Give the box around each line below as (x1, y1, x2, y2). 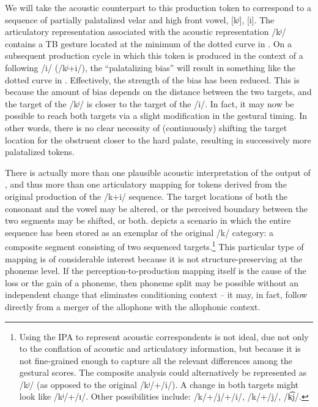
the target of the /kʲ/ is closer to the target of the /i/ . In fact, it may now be (5, 97, 294, 110)
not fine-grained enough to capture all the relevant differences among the (19, 354, 293, 367)
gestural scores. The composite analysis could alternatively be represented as (19, 366, 307, 379)
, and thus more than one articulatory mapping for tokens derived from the (5, 178, 287, 191)
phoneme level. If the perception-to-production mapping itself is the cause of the (5, 264, 306, 277)
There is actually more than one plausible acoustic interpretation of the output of (5, 165, 311, 178)
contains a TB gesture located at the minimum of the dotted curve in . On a (5, 37, 292, 50)
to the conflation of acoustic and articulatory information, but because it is (19, 342, 301, 355)
